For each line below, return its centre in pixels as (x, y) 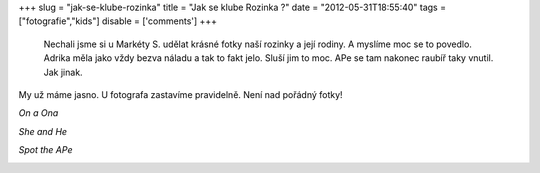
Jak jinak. (63, 72)
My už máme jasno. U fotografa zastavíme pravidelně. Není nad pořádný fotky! (181, 94)
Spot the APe (45, 150)
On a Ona (38, 113)
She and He (43, 131)
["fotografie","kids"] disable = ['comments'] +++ (118, 21)
